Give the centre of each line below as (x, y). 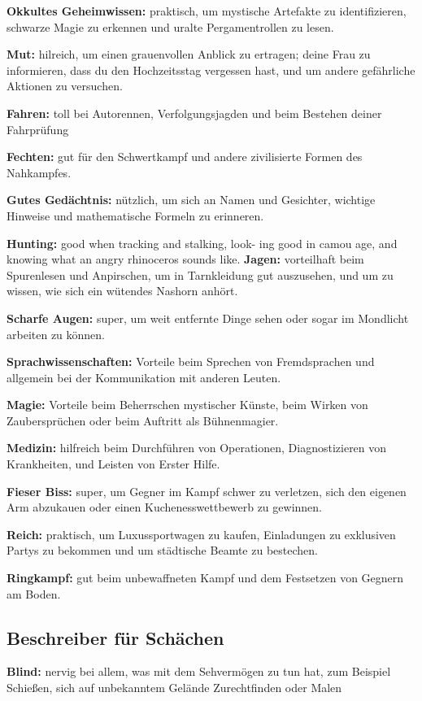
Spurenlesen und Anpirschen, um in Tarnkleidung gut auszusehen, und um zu (200, 274)
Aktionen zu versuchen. (65, 86)
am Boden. (34, 593)
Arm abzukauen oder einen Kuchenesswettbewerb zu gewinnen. (164, 507)
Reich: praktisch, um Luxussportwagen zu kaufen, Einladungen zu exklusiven (201, 534)
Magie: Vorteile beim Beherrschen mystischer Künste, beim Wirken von (187, 405)
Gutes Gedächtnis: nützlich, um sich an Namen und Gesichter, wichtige (191, 200)
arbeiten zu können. (56, 334)
